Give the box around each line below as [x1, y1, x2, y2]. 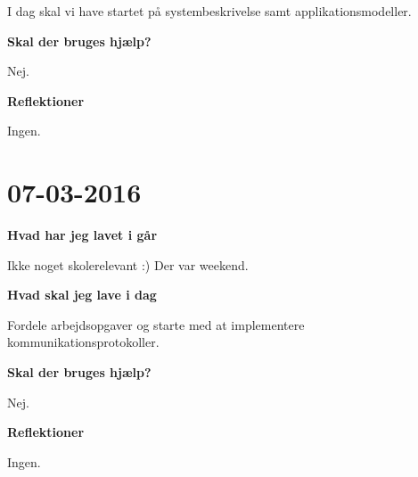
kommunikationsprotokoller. [7, 333, 160, 351]
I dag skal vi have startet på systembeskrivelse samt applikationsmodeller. [7, 2, 412, 20]
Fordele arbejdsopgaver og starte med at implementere [7, 315, 305, 333]
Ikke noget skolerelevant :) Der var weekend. [7, 255, 249, 274]
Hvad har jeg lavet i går [7, 226, 158, 244]
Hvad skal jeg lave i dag [7, 285, 157, 304]
